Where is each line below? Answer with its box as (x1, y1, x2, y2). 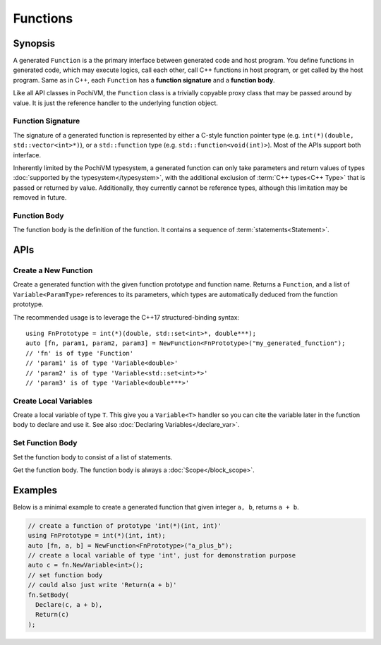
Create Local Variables (13, 396, 93, 406)
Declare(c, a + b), (35, 601, 103, 608)
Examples (13, 484, 58, 496)
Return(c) (35, 610, 70, 619)
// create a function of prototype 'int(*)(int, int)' (28, 522, 222, 529)
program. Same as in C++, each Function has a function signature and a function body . (13, 76, 275, 84)
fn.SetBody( (28, 591, 70, 599)
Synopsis (13, 37, 56, 49)
